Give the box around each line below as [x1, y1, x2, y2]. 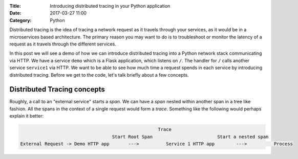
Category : [9, 17, 32, 23]
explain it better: [9, 113, 44, 119]
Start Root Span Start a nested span [112, 133, 269, 140]
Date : [9, 10, 22, 16]
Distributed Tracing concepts [9, 85, 105, 94]
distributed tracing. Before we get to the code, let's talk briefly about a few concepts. [9, 72, 189, 78]
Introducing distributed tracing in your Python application [50, 3, 171, 9]
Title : [9, 3, 22, 9]
